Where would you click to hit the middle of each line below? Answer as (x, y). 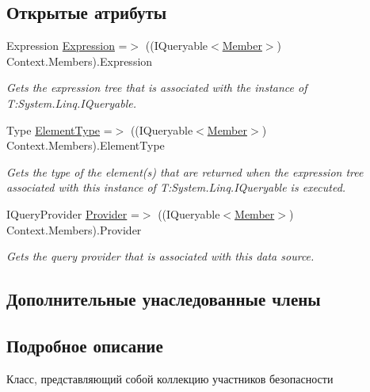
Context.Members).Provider (74, 229)
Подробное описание (85, 345)
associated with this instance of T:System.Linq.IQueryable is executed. (176, 187)
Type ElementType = (59, 129)
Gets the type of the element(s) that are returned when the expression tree (185, 171)
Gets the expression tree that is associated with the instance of (157, 88)
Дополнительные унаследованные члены (164, 299)
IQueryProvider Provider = (73, 213)
